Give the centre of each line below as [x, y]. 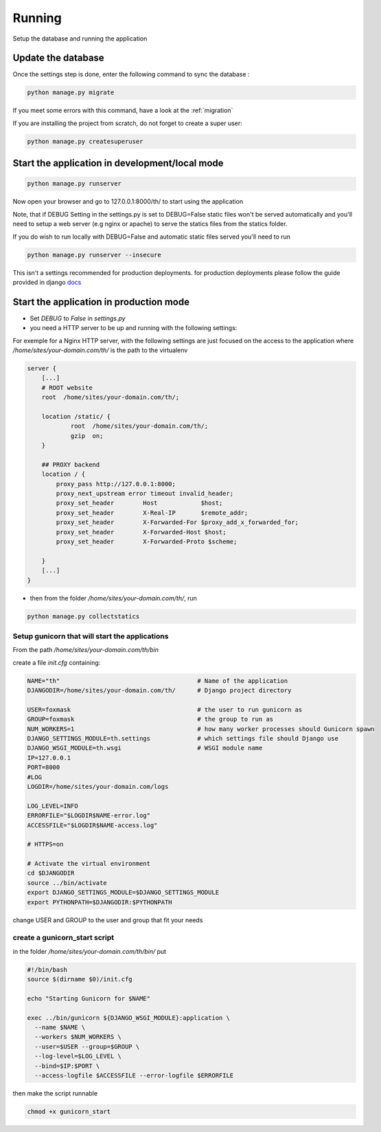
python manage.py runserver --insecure [94, 255]
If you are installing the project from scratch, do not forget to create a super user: [128, 123]
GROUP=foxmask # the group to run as [150, 719]
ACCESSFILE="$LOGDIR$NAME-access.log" [92, 825]
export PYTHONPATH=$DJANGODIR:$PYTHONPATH [100, 902]
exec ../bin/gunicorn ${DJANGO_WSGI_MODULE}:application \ [128, 1017]
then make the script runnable [55, 1093]
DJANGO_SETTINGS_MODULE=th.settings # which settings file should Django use [183, 738]
